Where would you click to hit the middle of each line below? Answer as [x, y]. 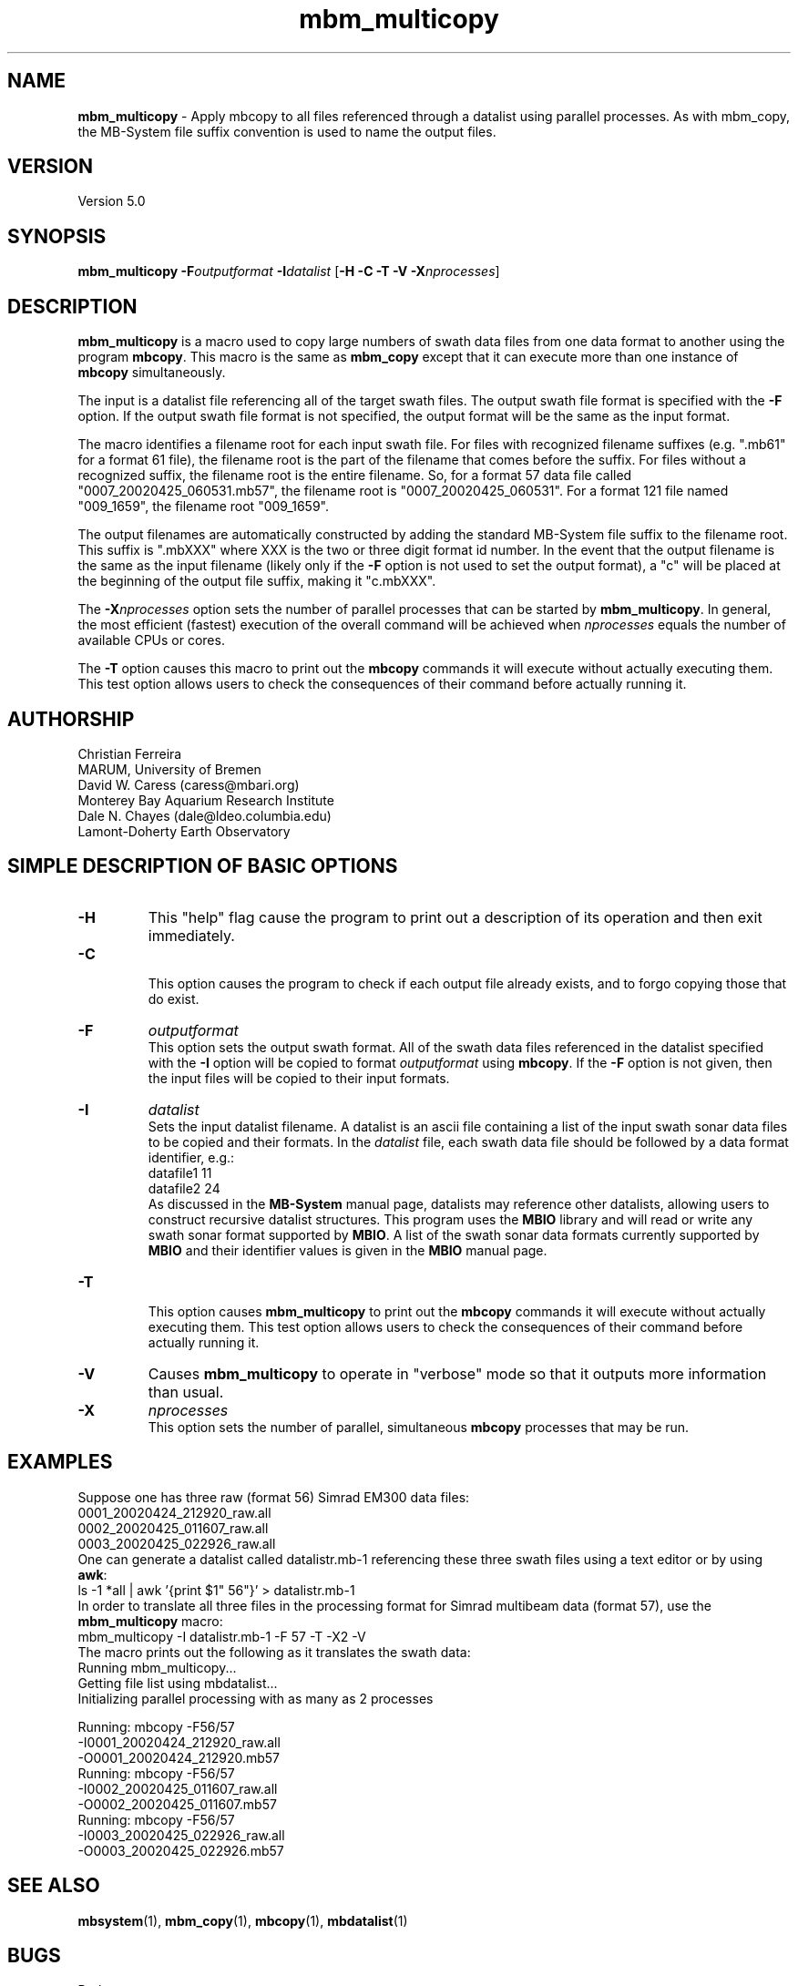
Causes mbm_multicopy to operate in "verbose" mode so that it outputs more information [457, 1373]
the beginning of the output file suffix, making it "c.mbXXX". [257, 581]
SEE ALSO [54, 1886]
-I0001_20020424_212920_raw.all [179, 1742]
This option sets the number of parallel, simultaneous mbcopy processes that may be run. [419, 1427]
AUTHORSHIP [71, 719]
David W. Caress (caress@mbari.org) [189, 784]
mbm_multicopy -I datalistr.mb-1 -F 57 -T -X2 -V [222, 1636]
